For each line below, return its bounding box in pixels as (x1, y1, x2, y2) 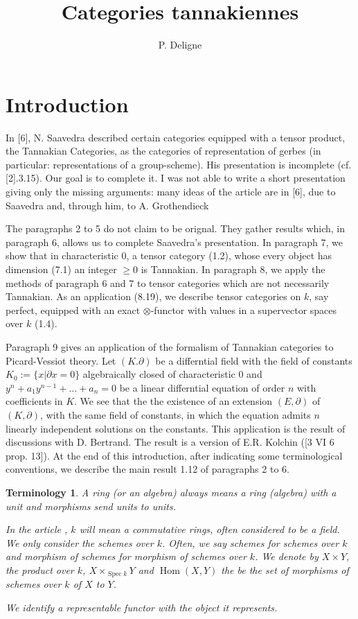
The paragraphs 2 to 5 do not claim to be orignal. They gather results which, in (6, 221, 346, 236)
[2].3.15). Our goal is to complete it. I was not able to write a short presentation (6, 171, 346, 185)
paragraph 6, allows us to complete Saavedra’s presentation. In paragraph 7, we (6, 234, 343, 249)
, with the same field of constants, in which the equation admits (40, 407, 311, 421)
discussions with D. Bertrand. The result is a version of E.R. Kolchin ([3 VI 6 (6, 435, 334, 449)
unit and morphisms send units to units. (6, 498, 177, 513)
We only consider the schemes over (6, 535, 154, 550)
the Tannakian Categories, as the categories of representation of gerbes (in (6, 143, 321, 158)
